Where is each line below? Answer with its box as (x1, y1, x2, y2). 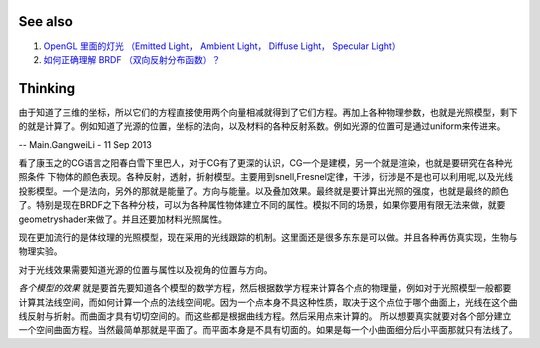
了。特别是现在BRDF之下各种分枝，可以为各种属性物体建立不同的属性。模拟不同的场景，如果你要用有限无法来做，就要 (18, 199, 506, 211)
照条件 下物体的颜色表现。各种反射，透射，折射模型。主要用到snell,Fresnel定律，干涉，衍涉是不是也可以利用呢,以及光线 (18, 171, 514, 183)
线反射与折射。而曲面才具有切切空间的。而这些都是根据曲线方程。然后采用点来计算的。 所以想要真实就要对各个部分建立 (18, 310, 512, 322)
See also (18, 13, 74, 30)
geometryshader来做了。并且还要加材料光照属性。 (18, 213, 228, 225)
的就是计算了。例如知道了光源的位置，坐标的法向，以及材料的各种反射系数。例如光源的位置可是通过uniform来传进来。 (18, 120, 506, 132)
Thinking (18, 80, 76, 97)
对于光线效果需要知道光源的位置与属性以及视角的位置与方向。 (18, 263, 273, 275)
